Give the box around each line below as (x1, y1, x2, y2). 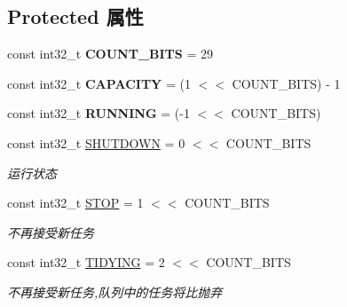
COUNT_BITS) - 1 (232, 74, 341, 92)
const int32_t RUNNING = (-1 (7, 104, 190, 122)
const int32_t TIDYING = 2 (7, 253, 165, 272)
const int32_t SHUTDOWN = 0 (7, 133, 185, 152)
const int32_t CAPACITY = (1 (7, 74, 191, 92)
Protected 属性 (7, 3, 144, 30)
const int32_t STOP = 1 (7, 193, 144, 212)
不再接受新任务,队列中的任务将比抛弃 (7, 282, 223, 301)
